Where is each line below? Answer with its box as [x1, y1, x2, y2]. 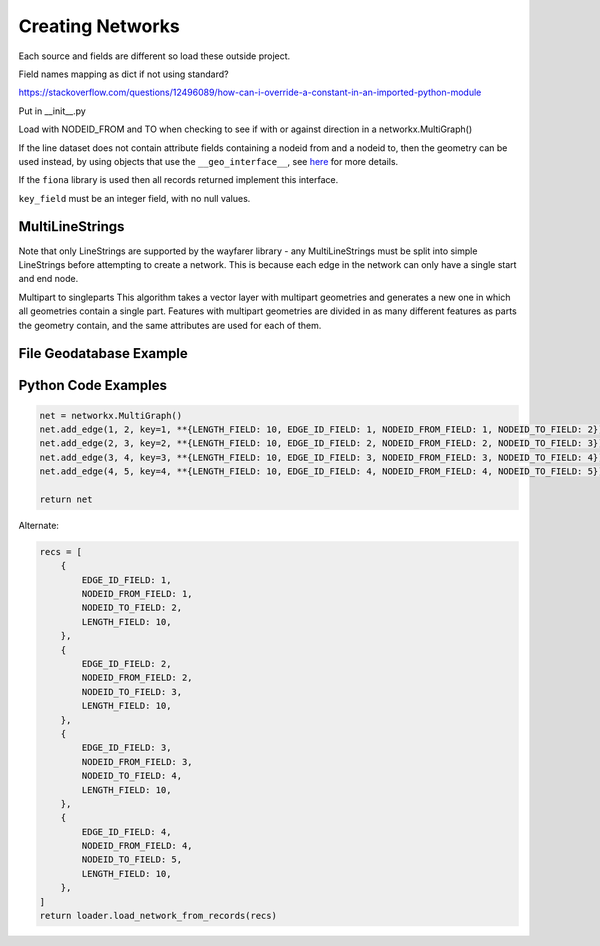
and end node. [18, 273, 79, 285]
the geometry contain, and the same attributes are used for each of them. [18, 319, 322, 331]
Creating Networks [18, 15, 180, 37]
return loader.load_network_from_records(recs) [39, 910, 277, 922]
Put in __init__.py [18, 105, 87, 117]
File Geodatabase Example [18, 345, 189, 362]
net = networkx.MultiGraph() [39, 410, 183, 421]
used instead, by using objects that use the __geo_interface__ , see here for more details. [18, 155, 399, 167]
